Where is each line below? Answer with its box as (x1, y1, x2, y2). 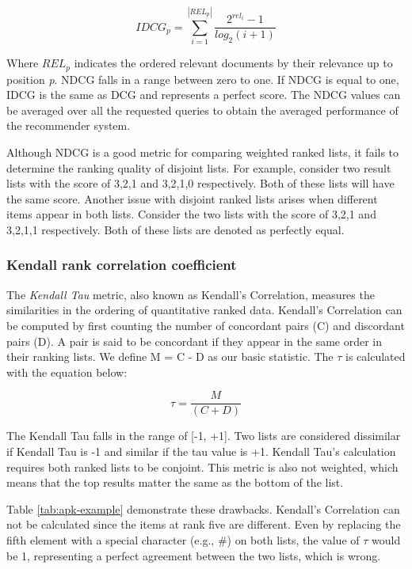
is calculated (345, 348, 406, 365)
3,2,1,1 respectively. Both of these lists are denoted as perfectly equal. (6, 221, 345, 237)
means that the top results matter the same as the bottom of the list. (6, 474, 344, 491)
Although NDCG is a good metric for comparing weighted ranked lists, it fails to (6, 143, 399, 160)
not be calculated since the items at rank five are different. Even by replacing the (6, 516, 401, 533)
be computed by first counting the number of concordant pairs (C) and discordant (6, 317, 405, 333)
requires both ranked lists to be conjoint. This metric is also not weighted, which (6, 458, 399, 475)
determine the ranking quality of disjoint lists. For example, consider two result (6, 159, 391, 176)
